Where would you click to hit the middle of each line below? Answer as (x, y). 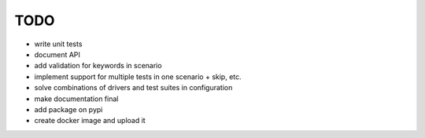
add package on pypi (68, 109)
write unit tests (58, 44)
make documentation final (76, 99)
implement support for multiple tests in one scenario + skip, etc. (138, 76)
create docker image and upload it (90, 121)
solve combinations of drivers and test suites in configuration (133, 88)
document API (57, 54)
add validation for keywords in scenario (98, 66)
